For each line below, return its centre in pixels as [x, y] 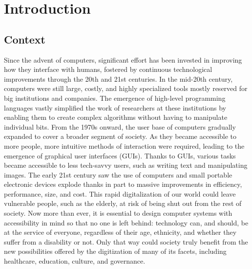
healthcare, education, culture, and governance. [75, 261]
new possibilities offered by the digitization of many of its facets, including [115, 251]
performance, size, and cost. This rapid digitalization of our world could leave [120, 193]
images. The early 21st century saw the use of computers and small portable [118, 174]
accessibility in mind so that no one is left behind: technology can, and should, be [126, 222]
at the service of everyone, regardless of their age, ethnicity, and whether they [120, 232]
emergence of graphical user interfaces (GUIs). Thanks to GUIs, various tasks [120, 155]
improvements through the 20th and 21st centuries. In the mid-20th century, [118, 78]
